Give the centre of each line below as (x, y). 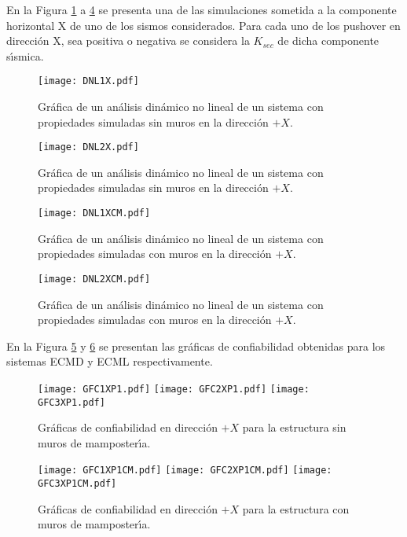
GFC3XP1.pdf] (71, 402)
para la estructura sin (294, 427)
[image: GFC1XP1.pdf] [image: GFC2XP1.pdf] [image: (174, 389)
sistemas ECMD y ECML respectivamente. (110, 361)
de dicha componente (328, 40)
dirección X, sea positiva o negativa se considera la (128, 40)
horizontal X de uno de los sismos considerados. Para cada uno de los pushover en (203, 25)
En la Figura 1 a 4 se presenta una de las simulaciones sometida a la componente (202, 9)
